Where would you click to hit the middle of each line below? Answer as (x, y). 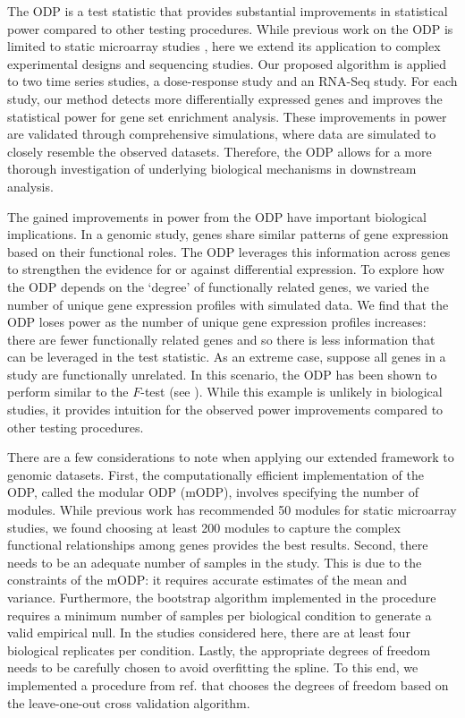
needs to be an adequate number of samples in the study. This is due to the (215, 562)
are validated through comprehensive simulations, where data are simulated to (222, 134)
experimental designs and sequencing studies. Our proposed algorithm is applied (227, 63)
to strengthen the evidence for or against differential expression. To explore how (226, 269)
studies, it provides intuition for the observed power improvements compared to (225, 410)
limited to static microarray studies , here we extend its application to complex (224, 46)
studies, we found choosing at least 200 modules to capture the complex (204, 527)
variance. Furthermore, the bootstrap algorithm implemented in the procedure (222, 597)
